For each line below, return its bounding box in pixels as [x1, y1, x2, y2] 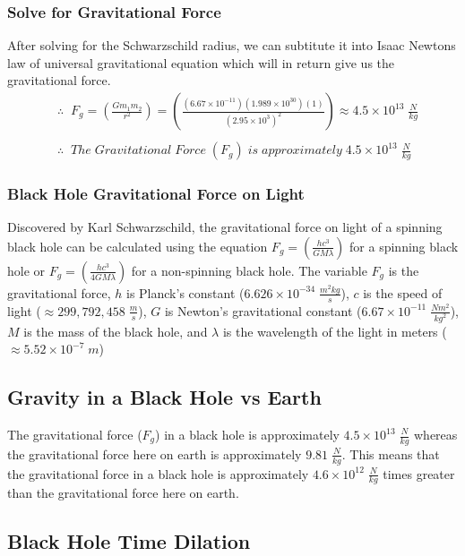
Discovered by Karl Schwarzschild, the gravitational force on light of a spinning [7, 218, 443, 236]
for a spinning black [349, 236, 459, 255]
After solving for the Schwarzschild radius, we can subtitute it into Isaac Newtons [7, 36, 456, 55]
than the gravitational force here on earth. [7, 483, 239, 502]
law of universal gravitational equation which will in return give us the [7, 53, 395, 72]
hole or [7, 261, 46, 279]
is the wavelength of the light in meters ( [222, 321, 447, 340]
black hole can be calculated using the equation [7, 236, 268, 255]
